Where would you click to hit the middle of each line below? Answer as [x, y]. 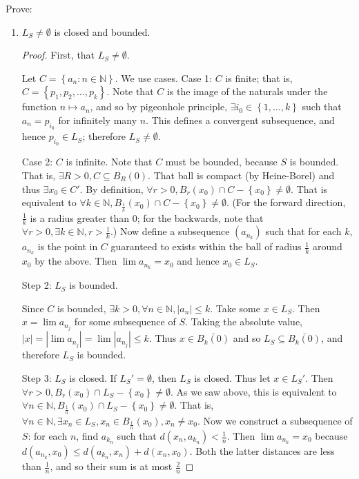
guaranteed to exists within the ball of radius [206, 246]
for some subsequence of [125, 322]
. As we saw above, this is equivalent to [254, 391]
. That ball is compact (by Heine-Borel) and [241, 175]
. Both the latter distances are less [262, 451]
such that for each [303, 231]
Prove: [19, 8]
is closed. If [93, 378]
